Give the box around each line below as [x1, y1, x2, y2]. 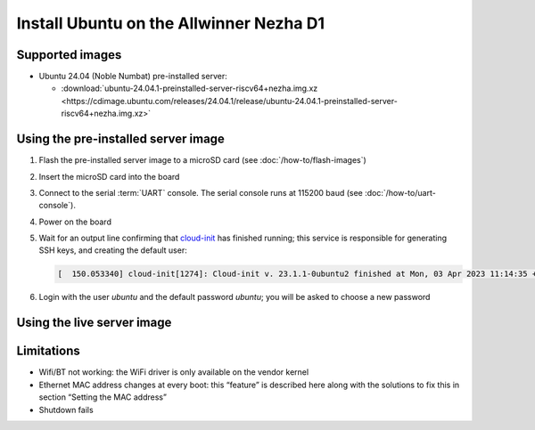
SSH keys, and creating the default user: [38, 245, 187, 256]
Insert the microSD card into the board [38, 171, 180, 182]
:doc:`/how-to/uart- [364, 187, 436, 198]
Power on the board [38, 216, 111, 227]
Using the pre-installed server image [16, 132, 225, 147]
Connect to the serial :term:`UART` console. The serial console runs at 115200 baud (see [38, 187, 363, 198]
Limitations [16, 344, 80, 359]
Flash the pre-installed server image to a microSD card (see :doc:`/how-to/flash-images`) [38, 155, 367, 166]
